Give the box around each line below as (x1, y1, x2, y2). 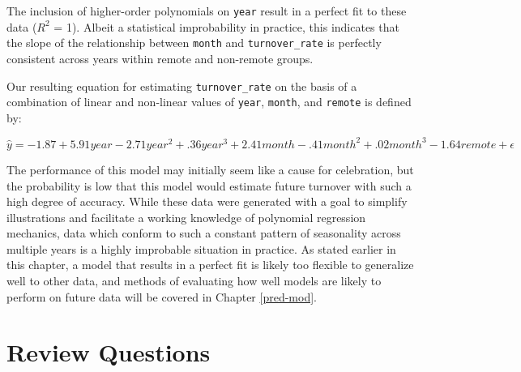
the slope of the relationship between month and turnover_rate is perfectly (6, 34, 382, 51)
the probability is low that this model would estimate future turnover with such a (6, 177, 412, 194)
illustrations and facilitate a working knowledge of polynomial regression (6, 208, 366, 225)
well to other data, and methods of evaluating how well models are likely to (6, 272, 382, 289)
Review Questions (6, 336, 211, 369)
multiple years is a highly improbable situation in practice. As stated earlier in (6, 240, 396, 257)
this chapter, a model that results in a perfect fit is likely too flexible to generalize (6, 256, 414, 273)
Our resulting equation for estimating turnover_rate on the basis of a (6, 77, 357, 94)
